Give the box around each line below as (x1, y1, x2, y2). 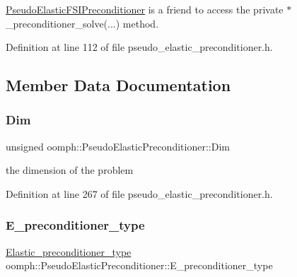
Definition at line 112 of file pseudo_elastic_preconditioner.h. (6, 40, 273, 54)
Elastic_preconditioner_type (6, 244, 132, 259)
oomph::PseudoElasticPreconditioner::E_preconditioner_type (6, 258, 273, 273)
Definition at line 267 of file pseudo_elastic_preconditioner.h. (6, 186, 273, 201)
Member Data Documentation (6, 74, 231, 96)
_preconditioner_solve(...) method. (6, 16, 159, 30)
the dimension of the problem (6, 163, 134, 177)
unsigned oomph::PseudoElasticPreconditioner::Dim (6, 138, 230, 153)
